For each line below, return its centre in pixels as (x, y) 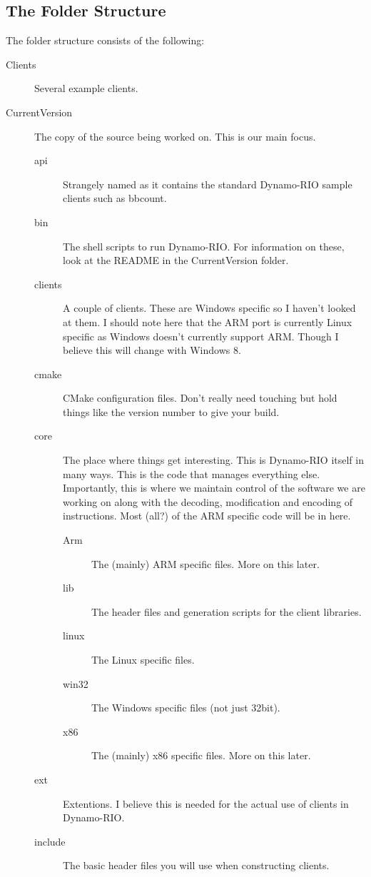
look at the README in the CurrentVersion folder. (176, 260)
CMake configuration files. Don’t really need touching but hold (200, 398)
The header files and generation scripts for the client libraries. (227, 611)
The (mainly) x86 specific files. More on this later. (201, 755)
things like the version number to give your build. (171, 411)
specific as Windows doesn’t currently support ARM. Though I (201, 336)
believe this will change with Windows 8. (152, 350)
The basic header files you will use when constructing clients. (196, 865)
